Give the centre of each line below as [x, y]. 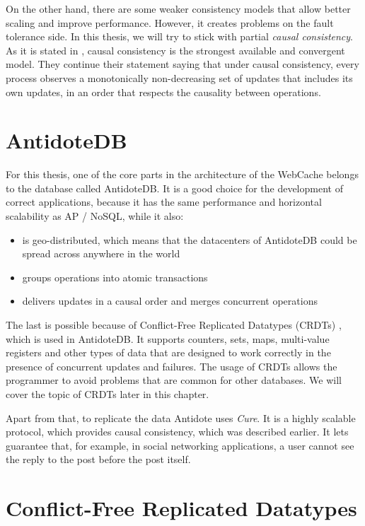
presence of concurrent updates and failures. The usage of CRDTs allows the [172, 366]
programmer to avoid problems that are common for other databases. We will [174, 380]
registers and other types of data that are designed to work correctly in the [168, 352]
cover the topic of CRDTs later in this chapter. [108, 394]
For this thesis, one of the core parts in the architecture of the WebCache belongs [182, 174]
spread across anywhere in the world [101, 253]
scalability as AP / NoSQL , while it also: [95, 216]
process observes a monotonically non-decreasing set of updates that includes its [179, 77]
